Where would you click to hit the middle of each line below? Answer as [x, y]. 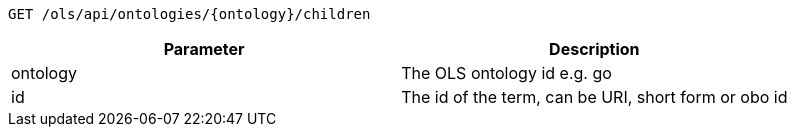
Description [594, 49]
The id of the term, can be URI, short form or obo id [594, 97]
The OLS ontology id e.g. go [506, 73]
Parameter [204, 49]
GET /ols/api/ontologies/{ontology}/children [189, 14]
